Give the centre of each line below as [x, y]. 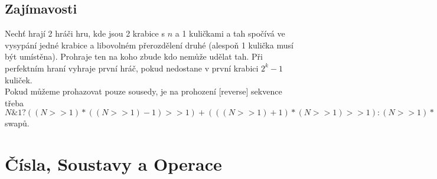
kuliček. [19, 79]
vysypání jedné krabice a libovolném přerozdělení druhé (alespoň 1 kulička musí [149, 45]
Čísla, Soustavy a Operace [113, 164]
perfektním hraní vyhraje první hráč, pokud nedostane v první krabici [132, 68]
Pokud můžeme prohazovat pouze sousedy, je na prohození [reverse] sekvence [144, 91]
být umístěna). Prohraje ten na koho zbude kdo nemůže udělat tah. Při [134, 56]
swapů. [17, 123]
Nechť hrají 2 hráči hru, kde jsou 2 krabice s [85, 33]
